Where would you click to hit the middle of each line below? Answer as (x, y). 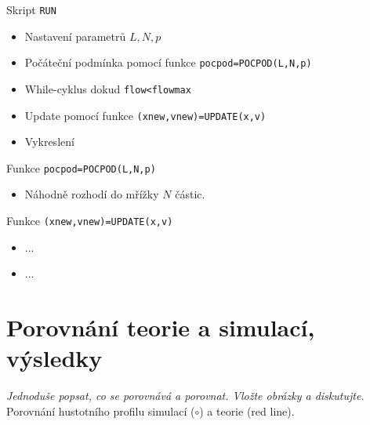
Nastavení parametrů (75, 36)
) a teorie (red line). (247, 410)
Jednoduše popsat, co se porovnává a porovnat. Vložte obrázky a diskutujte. (185, 396)
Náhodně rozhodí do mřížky (92, 194)
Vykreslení (49, 142)
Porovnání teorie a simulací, (161, 327)
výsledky (54, 358)
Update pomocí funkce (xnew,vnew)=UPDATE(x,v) (145, 115)
